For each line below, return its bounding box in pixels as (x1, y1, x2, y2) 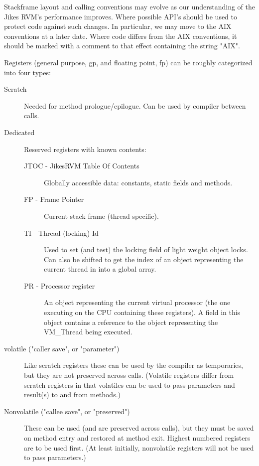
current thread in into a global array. (44, 264, 156, 274)
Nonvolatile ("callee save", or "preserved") (4, 406, 130, 416)
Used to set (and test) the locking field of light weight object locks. (44, 244, 248, 255)
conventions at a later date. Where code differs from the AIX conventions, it (4, 30, 237, 41)
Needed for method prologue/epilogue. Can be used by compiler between (24, 100, 246, 111)
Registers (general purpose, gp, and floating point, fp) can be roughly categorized (4, 57, 253, 67)
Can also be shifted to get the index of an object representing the (44, 254, 244, 264)
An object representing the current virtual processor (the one (44, 297, 231, 308)
